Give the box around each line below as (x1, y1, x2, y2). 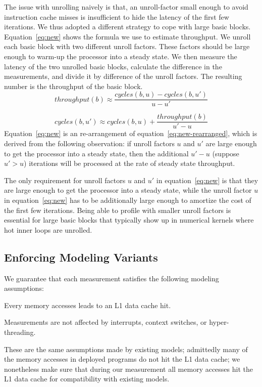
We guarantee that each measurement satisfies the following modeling (4, 273, 219, 283)
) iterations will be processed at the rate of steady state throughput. (24, 158, 235, 168)
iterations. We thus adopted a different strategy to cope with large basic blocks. (4, 21, 251, 32)
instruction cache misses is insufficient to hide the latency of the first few (4, 11, 229, 22)
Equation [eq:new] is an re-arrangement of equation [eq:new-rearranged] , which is (4, 128, 257, 139)
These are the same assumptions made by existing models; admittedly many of (4, 343, 248, 354)
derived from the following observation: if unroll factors (4, 138, 175, 149)
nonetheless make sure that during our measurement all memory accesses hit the (4, 363, 253, 374)
